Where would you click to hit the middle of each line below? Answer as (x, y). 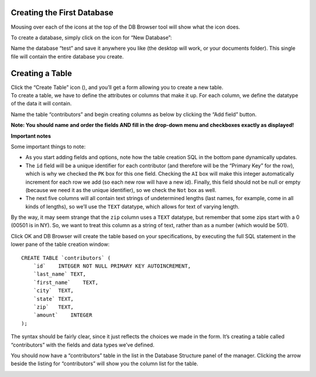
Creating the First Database (62, 13)
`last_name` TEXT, (60, 274)
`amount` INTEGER (63, 315)
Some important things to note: (48, 146)
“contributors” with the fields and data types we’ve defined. (83, 345)
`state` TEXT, (54, 299)
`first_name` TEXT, (66, 282)
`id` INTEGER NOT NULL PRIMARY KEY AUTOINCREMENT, (112, 266)
